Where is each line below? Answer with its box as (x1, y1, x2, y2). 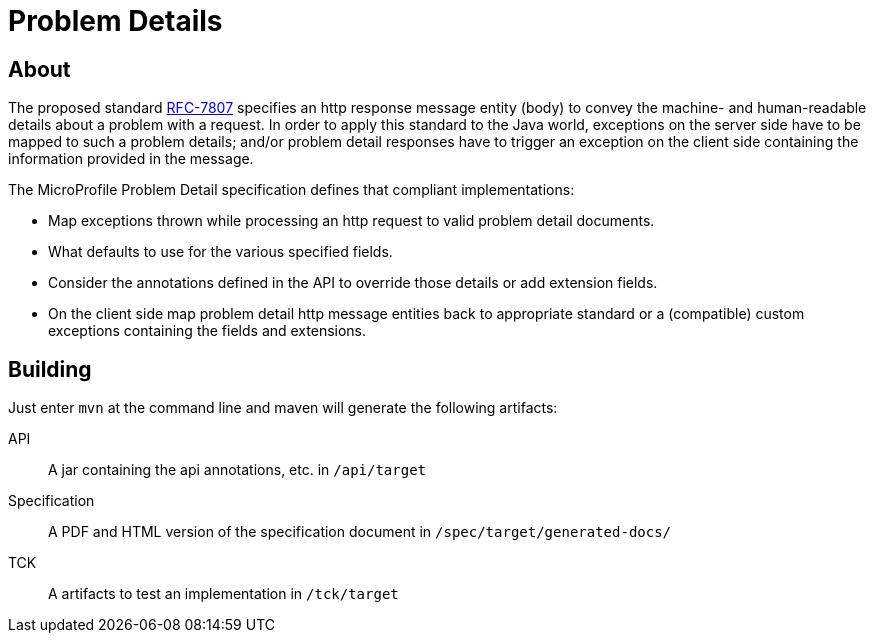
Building (8, 356, 92, 382)
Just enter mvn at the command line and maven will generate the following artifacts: (8, 399, 558, 417)
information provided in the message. (8, 150, 254, 168)
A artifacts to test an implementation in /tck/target (48, 585, 399, 603)
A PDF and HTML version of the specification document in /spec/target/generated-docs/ (48, 523, 672, 541)
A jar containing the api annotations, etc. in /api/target (48, 461, 426, 479)
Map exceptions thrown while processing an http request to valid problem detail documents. (48, 212, 655, 230)
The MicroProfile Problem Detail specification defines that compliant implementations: (8, 181, 575, 199)
